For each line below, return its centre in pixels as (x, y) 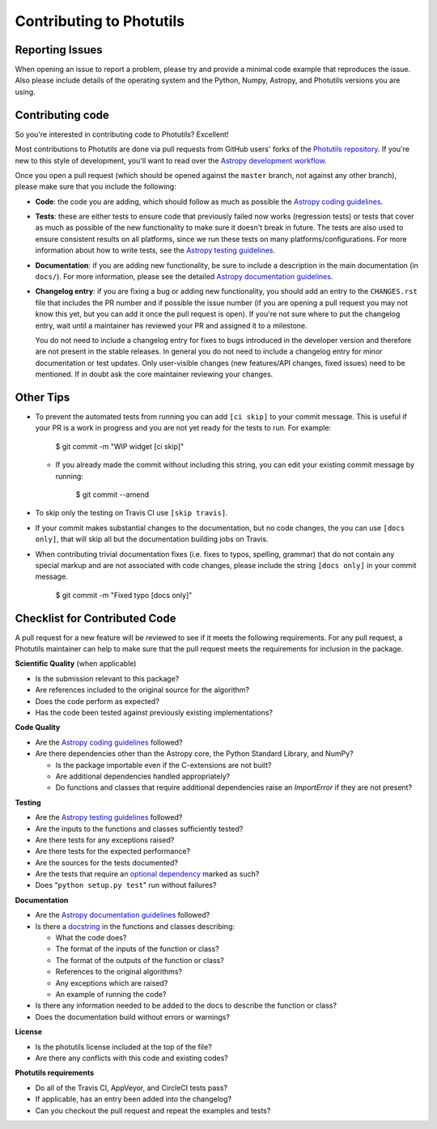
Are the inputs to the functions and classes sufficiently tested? (139, 829)
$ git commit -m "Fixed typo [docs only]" (124, 595)
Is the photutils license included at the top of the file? (123, 1046)
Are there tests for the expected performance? (112, 851)
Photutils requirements (55, 1073)
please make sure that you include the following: (96, 187)
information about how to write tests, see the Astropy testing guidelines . (155, 250)
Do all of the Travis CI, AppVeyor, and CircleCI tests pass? (132, 1088)
